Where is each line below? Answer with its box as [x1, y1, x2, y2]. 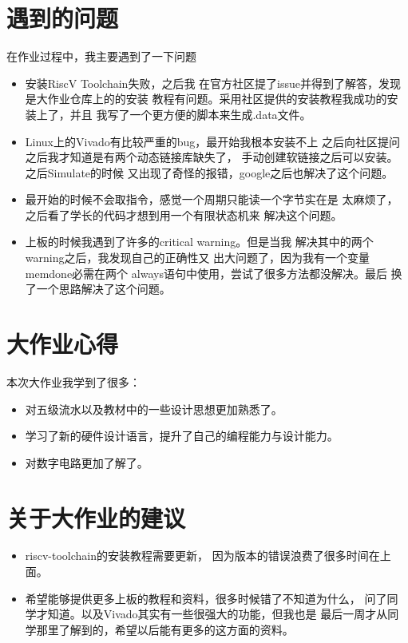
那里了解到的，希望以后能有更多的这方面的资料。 [36, 621, 294, 637]
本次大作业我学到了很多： [6, 373, 141, 390]
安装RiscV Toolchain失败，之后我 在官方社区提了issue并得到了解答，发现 [25, 74, 401, 91]
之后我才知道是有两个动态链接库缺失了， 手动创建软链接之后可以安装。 [25, 149, 398, 165]
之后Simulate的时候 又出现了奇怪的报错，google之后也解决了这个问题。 [25, 164, 394, 181]
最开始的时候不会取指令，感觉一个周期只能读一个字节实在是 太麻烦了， [25, 191, 398, 208]
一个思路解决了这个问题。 [36, 280, 171, 297]
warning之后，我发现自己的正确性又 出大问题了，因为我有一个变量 [25, 249, 370, 266]
